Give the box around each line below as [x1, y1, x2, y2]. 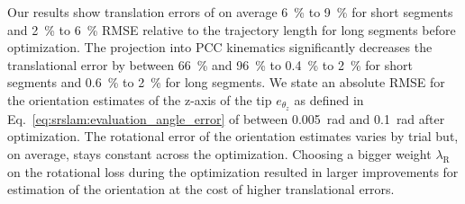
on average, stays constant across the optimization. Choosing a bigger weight [7, 145, 432, 164]
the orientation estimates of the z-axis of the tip [7, 90, 272, 109]
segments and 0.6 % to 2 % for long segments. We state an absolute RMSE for [7, 73, 445, 92]
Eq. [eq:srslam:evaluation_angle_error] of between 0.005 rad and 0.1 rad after [7, 109, 445, 128]
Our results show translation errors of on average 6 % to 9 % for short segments [7, 3, 453, 21]
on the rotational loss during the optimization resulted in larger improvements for [7, 162, 459, 181]
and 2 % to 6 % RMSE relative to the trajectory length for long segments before [7, 20, 456, 39]
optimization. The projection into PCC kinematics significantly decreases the [7, 38, 433, 57]
